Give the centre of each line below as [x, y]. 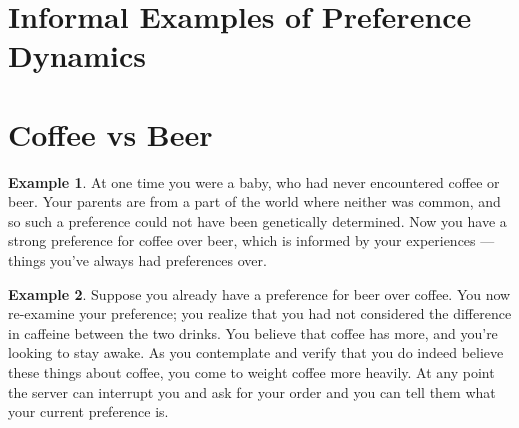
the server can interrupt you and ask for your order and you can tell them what [252, 391]
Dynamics [77, 55]
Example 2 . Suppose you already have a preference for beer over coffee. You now [259, 293]
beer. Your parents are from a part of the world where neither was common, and [254, 201]
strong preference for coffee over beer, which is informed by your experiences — [251, 240]
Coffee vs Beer [110, 133]
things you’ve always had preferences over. [137, 260]
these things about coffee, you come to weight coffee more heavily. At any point [251, 372]
